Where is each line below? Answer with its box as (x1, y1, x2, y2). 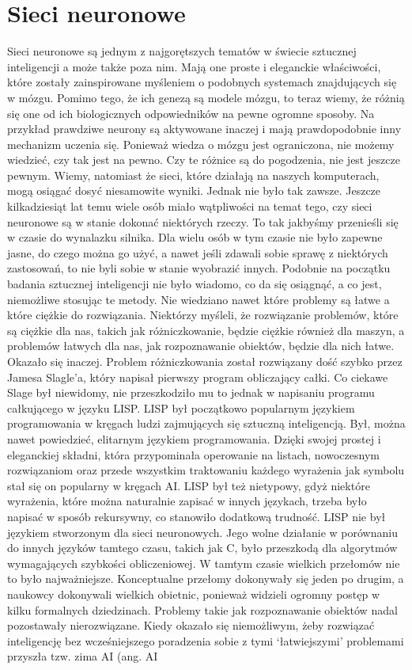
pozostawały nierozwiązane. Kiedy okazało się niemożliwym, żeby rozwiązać (7, 617, 375, 634)
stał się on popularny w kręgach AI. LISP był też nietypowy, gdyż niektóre (7, 477, 370, 493)
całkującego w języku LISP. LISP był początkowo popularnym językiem (7, 399, 355, 416)
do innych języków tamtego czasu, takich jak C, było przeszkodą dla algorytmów (7, 539, 398, 556)
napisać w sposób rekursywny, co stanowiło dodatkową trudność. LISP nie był (7, 508, 386, 524)
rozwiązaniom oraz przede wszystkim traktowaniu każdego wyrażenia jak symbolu (7, 462, 405, 478)
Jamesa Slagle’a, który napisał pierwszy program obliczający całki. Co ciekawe (7, 368, 388, 385)
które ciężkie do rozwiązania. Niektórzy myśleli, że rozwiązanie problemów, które (7, 306, 399, 323)
